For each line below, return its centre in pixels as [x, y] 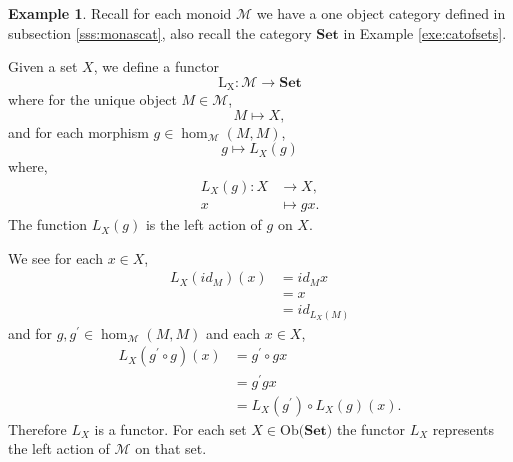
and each [233, 332]
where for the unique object [92, 99]
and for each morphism [78, 131]
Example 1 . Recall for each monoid [120, 13]
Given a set [43, 66]
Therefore [37, 428]
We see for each [55, 257]
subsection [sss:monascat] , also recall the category [160, 32]
